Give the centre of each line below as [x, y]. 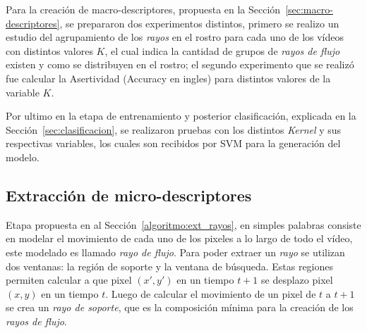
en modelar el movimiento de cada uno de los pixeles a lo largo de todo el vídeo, [179, 238]
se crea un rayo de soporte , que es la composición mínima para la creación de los [180, 307]
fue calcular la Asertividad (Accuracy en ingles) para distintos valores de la [168, 78]
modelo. [23, 157]
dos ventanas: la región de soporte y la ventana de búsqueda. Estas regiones [170, 266]
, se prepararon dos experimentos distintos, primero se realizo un [199, 23]
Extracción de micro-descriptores [129, 195]
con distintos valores [49, 50]
